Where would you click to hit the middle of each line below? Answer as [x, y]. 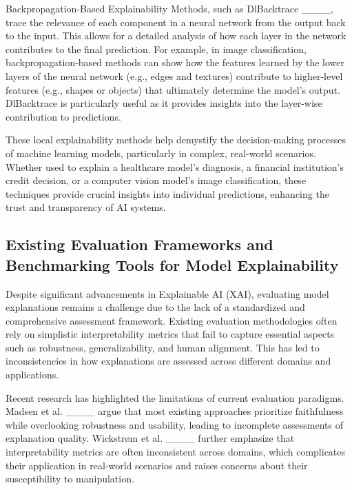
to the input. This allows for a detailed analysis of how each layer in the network [176, 35]
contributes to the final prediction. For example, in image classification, [156, 49]
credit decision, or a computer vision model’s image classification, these [156, 180]
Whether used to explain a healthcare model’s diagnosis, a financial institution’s [175, 166]
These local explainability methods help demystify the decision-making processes [176, 140]
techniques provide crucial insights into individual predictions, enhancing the [167, 193]
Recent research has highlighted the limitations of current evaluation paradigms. [175, 397]
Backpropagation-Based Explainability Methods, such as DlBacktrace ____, [169, 8]
